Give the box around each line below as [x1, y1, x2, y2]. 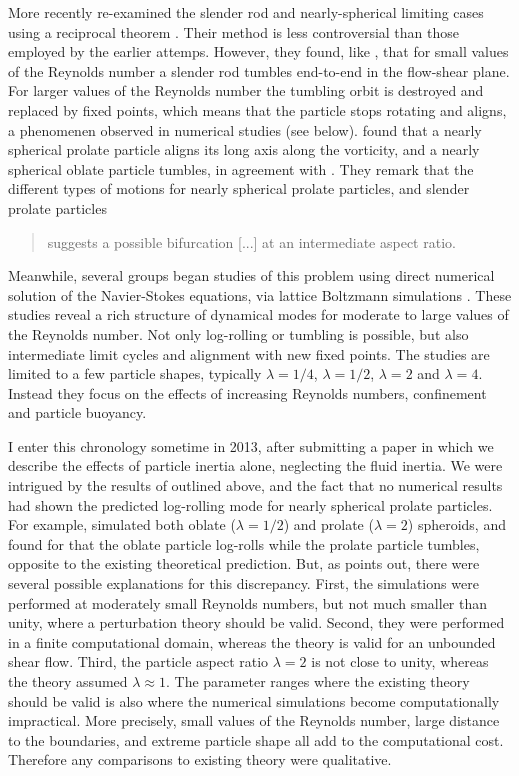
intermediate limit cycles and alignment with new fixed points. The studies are [8, 343, 490, 364]
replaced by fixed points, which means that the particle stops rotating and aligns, [8, 99, 507, 120]
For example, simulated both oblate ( [8, 514, 236, 535]
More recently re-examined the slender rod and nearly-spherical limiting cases [8, 2, 484, 22]
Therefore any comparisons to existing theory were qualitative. [8, 749, 392, 770]
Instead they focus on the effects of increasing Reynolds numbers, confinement [8, 382, 487, 403]
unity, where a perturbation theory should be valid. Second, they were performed [8, 612, 505, 633]
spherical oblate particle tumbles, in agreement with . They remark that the [8, 158, 474, 179]
